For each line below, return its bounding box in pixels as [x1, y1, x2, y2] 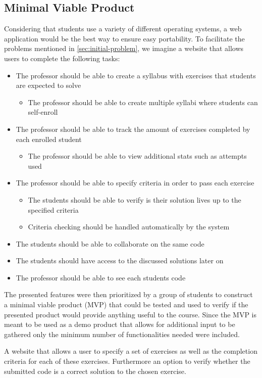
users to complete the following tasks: [4, 53, 120, 63]
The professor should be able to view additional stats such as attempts [28, 151, 247, 161]
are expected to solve [16, 80, 81, 90]
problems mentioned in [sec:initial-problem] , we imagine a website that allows [4, 43, 244, 54]
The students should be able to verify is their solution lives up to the [28, 194, 241, 205]
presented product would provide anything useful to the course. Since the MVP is [4, 309, 257, 319]
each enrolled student [16, 133, 82, 144]
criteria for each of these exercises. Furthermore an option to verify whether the [4, 356, 250, 366]
